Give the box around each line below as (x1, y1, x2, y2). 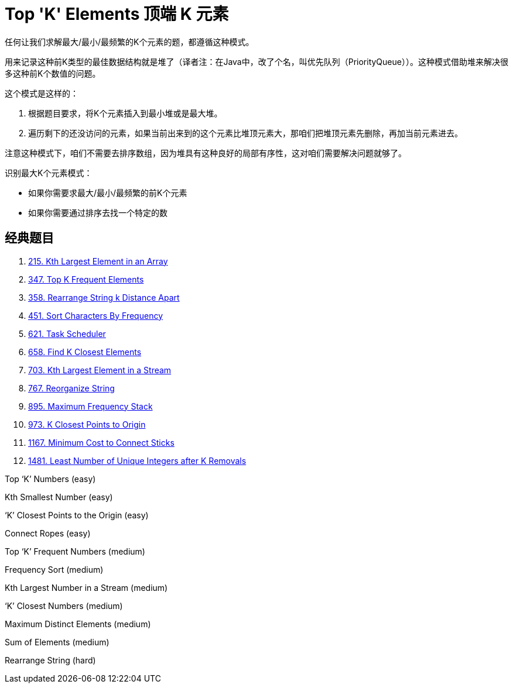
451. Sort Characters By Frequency (28, 310, 163, 321)
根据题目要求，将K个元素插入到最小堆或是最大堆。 (28, 108, 223, 118)
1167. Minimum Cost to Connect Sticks (28, 437, 175, 448)
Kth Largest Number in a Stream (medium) (5, 582, 168, 593)
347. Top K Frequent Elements (28, 274, 144, 284)
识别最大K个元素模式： (5, 167, 93, 178)
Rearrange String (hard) (5, 655, 96, 665)
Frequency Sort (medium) (5, 564, 104, 575)
